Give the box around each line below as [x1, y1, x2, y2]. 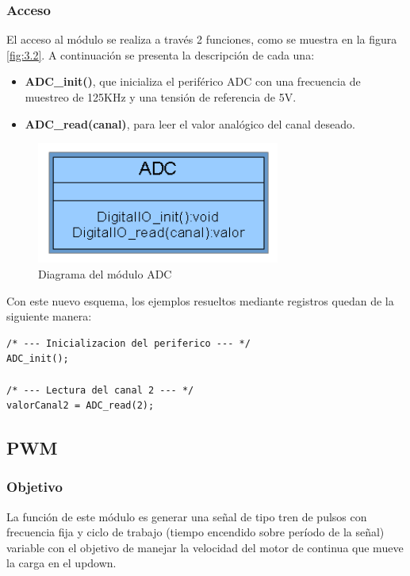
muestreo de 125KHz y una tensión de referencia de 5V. [25, 89, 297, 105]
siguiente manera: [6, 308, 92, 324]
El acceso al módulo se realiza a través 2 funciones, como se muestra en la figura [6, 31, 397, 48]
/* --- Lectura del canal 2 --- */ [6, 384, 194, 396]
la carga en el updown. [6, 555, 117, 571]
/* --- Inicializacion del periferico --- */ [6, 337, 251, 349]
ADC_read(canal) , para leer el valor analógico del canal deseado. [25, 115, 355, 132]
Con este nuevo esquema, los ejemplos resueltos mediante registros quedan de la [6, 292, 394, 309]
